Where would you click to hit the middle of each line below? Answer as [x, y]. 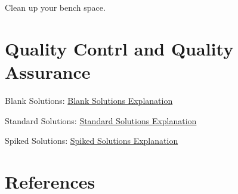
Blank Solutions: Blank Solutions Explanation [89, 100]
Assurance [48, 71]
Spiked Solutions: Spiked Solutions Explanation [92, 141]
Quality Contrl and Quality [119, 48]
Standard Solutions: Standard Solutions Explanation [101, 120]
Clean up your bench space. [55, 7]
